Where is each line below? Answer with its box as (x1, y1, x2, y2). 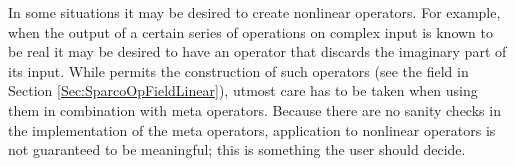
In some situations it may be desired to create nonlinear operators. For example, (8, 2, 501, 22)
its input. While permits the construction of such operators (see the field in (8, 60, 469, 81)
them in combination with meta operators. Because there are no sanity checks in (8, 99, 501, 120)
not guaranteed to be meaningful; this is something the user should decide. (8, 139, 466, 160)
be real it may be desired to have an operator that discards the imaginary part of (8, 41, 507, 62)
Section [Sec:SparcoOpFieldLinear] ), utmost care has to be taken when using (8, 80, 478, 101)
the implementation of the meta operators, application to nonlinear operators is (8, 119, 496, 140)
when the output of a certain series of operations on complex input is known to (8, 21, 493, 42)
